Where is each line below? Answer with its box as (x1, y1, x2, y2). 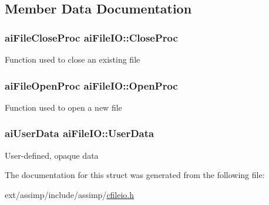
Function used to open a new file (5, 101, 122, 113)
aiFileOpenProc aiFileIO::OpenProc (5, 78, 178, 93)
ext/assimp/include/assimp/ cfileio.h (5, 188, 134, 200)
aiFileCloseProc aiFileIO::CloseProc (5, 30, 178, 45)
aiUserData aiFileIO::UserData (5, 126, 154, 141)
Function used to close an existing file (5, 53, 140, 65)
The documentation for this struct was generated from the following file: (5, 169, 265, 181)
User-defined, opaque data (5, 149, 99, 161)
